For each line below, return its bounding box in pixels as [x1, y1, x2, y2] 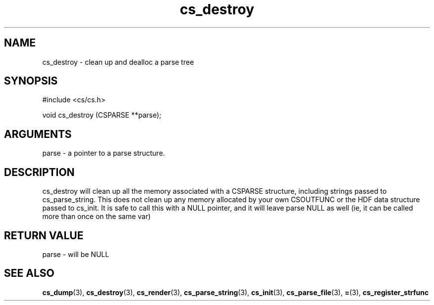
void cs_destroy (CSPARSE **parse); [42, 111, 162, 120]
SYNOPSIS [4, 75, 58, 87]
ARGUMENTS [4, 128, 72, 140]
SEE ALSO [4, 267, 54, 280]
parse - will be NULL [42, 250, 109, 259]
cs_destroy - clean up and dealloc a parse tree [42, 57, 194, 66]
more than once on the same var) [42, 212, 151, 221]
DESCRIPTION [4, 166, 75, 178]
